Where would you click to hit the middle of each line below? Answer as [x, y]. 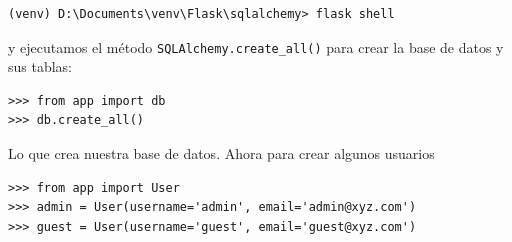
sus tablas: [40, 66]
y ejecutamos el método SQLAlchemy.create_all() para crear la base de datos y [256, 46]
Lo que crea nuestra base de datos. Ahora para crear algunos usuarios [221, 153]
